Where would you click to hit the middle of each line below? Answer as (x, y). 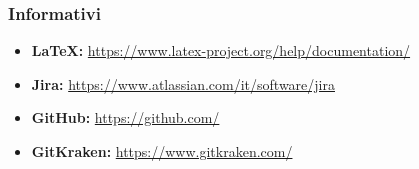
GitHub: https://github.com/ (125, 117)
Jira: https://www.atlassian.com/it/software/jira (183, 83)
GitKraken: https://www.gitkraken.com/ (162, 151)
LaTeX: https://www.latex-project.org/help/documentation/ (221, 50)
